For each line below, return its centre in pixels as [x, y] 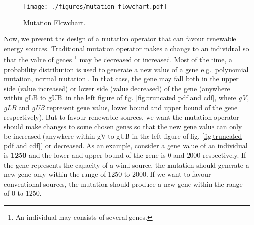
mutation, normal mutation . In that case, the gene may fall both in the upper [121, 79]
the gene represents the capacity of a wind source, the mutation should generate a [127, 164]
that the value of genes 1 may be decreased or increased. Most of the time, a [118, 59]
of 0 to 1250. [23, 193]
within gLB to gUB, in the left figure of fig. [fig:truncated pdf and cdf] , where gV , [127, 98]
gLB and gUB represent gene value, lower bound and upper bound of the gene [121, 107]
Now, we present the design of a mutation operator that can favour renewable [120, 39]
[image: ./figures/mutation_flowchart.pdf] [95, 7]
